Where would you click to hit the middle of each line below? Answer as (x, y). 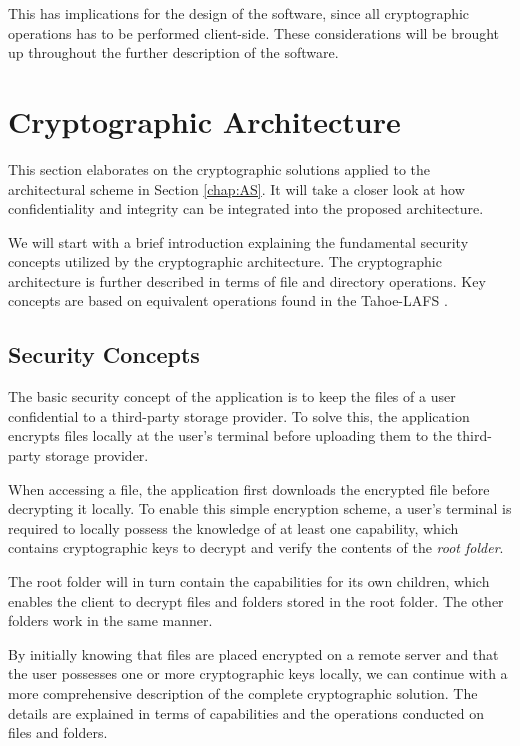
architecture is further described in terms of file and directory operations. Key (247, 280)
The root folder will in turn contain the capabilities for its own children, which (249, 581)
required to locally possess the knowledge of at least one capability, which (233, 527)
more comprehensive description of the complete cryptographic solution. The (243, 692)
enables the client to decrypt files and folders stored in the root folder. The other (256, 600)
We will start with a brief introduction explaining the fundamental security (238, 241)
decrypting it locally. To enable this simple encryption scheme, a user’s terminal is (260, 508)
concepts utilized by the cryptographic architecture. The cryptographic (225, 261)
